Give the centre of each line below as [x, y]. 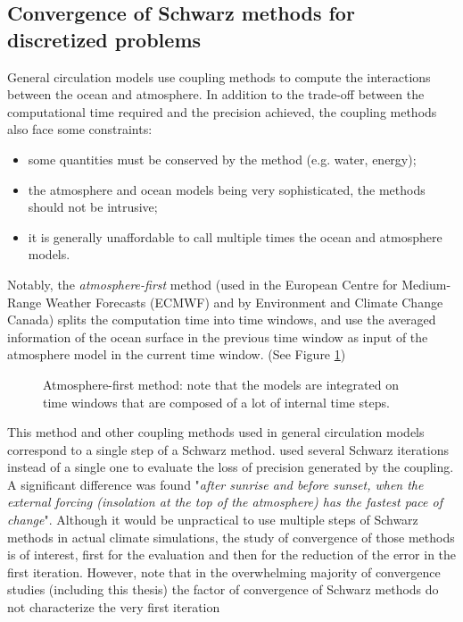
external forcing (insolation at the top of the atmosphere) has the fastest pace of [225, 502]
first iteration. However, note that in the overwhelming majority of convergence [224, 572]
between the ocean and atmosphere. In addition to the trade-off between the [216, 94]
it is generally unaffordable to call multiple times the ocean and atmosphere [235, 236]
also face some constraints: [80, 129]
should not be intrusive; [93, 207]
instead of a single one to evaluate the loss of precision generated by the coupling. [231, 467]
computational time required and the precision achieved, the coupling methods [222, 111]
